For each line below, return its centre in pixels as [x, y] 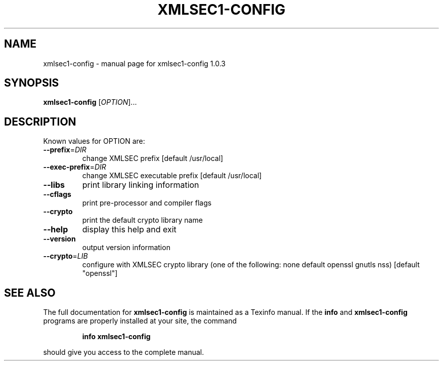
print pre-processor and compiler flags [147, 203]
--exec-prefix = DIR [75, 167]
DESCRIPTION [40, 121]
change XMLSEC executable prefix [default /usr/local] [172, 176]
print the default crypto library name [142, 220]
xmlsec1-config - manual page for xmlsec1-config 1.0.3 [134, 63]
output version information [126, 248]
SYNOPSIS [32, 83]
